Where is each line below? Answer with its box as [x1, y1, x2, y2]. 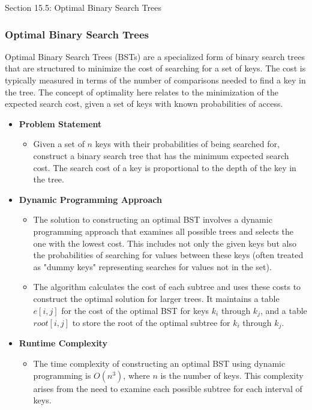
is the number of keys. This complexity [160, 369, 304, 381]
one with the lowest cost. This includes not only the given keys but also [33, 237, 296, 249]
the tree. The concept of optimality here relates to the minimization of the [5, 85, 278, 98]
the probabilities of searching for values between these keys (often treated [33, 249, 304, 261]
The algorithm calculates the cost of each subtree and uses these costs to [33, 280, 301, 293]
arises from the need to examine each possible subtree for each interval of [33, 382, 302, 394]
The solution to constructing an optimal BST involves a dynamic [33, 213, 272, 226]
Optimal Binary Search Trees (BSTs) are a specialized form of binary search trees [5, 50, 305, 62]
